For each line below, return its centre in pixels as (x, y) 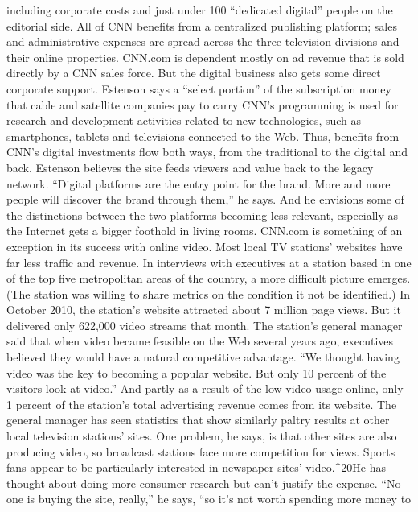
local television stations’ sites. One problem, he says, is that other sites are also (202, 436)
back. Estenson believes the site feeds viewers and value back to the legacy (190, 167)
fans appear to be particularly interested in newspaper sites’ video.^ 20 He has (197, 467)
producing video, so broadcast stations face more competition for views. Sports (201, 451)
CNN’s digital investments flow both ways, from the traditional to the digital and (207, 152)
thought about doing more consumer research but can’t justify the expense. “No (204, 483)
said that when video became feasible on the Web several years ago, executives (200, 341)
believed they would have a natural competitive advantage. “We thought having (203, 357)
